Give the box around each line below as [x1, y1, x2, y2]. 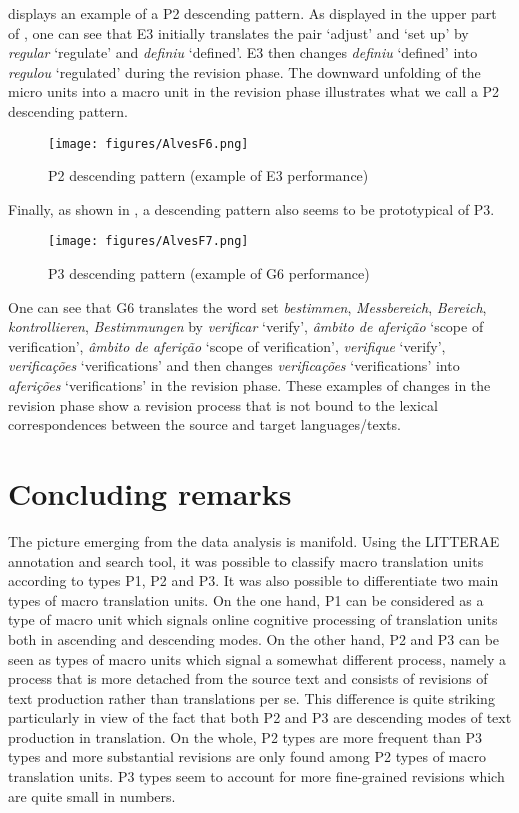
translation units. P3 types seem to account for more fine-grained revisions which [8, 766, 505, 787]
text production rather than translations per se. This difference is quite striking [8, 687, 495, 708]
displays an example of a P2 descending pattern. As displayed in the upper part [8, 3, 497, 23]
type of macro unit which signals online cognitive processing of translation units [8, 609, 498, 630]
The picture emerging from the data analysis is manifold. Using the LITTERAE [8, 530, 500, 551]
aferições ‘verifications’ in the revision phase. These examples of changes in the [8, 375, 491, 396]
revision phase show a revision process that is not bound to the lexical [8, 394, 438, 415]
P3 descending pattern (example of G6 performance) [48, 263, 370, 284]
